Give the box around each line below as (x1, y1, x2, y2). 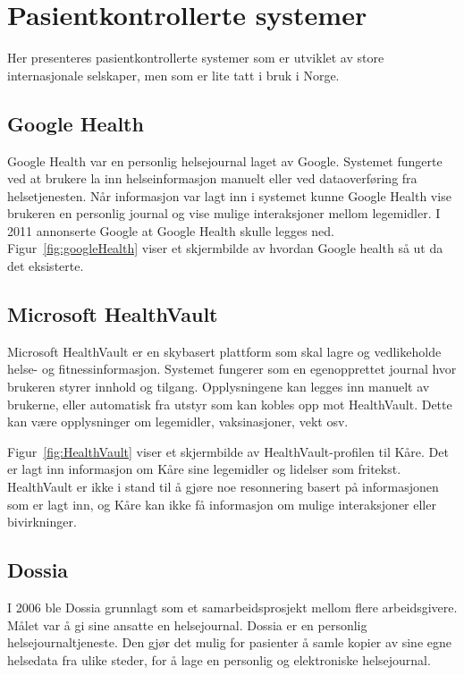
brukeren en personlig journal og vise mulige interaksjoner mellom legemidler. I (7, 204, 441, 223)
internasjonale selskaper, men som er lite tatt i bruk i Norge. (7, 65, 340, 84)
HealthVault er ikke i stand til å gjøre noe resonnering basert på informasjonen (7, 477, 439, 496)
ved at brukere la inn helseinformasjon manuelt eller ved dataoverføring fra (7, 169, 418, 188)
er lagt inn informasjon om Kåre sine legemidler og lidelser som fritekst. (7, 460, 401, 478)
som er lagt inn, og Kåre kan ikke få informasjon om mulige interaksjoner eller (7, 494, 436, 513)
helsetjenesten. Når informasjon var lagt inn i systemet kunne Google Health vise (7, 186, 451, 205)
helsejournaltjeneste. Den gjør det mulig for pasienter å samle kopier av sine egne (7, 633, 451, 652)
